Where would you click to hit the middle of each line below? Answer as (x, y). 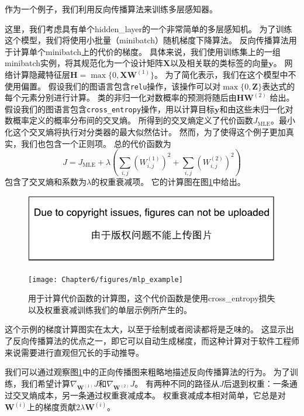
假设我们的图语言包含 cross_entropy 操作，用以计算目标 (110, 109)
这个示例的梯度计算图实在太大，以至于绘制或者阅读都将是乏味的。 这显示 (145, 329)
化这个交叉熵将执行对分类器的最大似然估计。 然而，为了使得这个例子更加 (145, 132)
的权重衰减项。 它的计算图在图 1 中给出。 (168, 181)
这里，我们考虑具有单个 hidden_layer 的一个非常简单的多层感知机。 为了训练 (148, 28)
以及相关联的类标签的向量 (220, 63)
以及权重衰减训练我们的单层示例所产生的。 (110, 309)
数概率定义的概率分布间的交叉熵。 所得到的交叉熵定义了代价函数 (129, 120)
